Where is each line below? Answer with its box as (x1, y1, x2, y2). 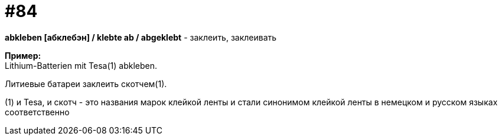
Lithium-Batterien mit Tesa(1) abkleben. (5, 60, 157, 71)
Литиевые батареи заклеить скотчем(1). (5, 78, 167, 89)
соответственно (5, 106, 70, 117)
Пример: (5, 50, 41, 61)
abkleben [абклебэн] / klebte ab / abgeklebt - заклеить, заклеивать (5, 32, 277, 42)
